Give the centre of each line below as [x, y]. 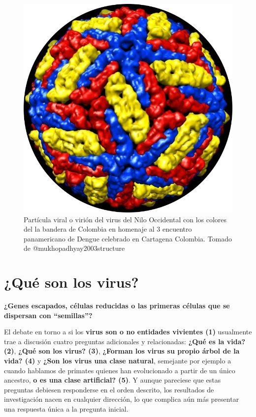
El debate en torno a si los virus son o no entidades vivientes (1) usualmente [128, 332]
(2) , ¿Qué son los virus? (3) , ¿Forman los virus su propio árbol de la [122, 351]
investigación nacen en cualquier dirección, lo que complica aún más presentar [122, 399]
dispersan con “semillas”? [48, 315]
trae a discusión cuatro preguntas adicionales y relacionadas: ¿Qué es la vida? [125, 341]
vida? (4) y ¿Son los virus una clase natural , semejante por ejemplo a [118, 361]
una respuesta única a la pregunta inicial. [66, 409]
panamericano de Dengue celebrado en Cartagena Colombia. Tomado [128, 238]
